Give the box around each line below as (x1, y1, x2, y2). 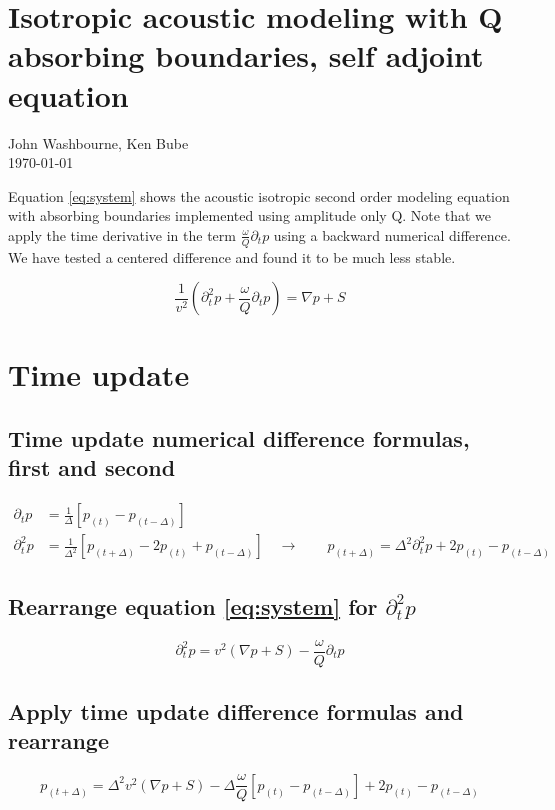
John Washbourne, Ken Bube (8, 132, 189, 153)
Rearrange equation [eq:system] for (8, 590, 378, 621)
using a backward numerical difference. (273, 224, 511, 245)
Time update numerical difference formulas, (8, 423, 470, 454)
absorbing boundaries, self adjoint (8, 35, 484, 76)
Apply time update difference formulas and (8, 695, 464, 726)
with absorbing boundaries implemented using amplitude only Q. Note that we (8, 205, 491, 226)
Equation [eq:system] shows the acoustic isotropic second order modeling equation (8, 185, 510, 206)
